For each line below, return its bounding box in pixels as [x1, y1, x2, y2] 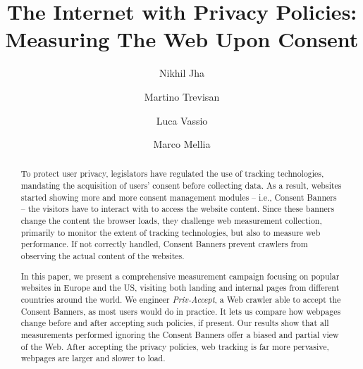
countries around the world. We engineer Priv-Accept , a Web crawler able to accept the [20, 293, 341, 305]
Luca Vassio [156, 113, 208, 127]
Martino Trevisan [144, 89, 220, 104]
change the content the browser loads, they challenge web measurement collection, [20, 215, 322, 227]
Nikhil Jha [159, 65, 204, 80]
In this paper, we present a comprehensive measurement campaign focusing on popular [20, 270, 340, 282]
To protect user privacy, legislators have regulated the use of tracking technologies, [20, 168, 324, 180]
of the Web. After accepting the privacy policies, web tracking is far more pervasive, [20, 340, 329, 352]
